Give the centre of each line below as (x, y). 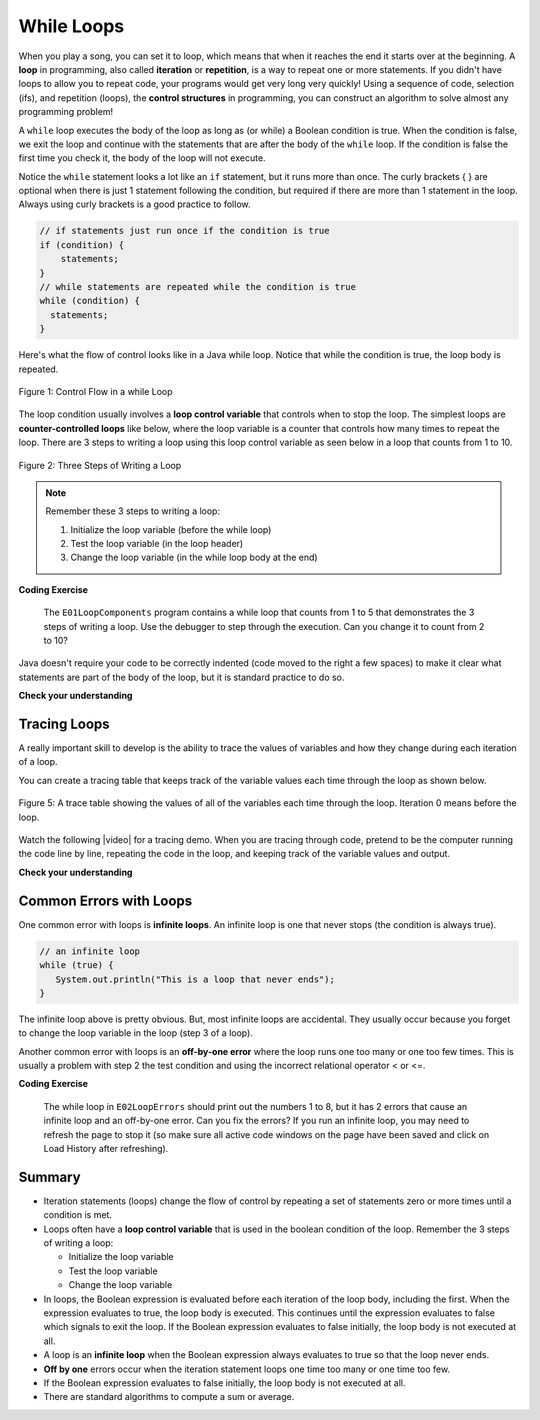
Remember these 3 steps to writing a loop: (132, 511)
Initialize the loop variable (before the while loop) (171, 529)
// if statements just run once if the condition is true (184, 231)
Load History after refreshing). (106, 1148)
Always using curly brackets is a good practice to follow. (134, 204)
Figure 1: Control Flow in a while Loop (96, 391)
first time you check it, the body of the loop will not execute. (142, 158)
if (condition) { (82, 244)
